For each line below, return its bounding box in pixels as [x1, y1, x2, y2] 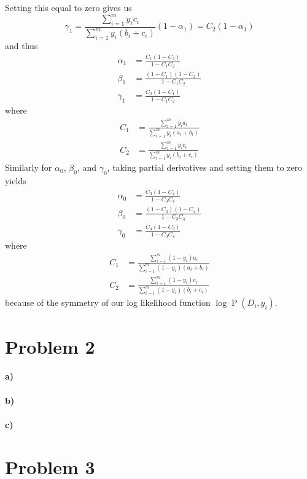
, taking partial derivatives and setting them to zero [107, 161, 303, 174]
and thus [5, 39, 38, 52]
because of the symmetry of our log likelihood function [5, 296, 211, 309]
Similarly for [5, 161, 52, 174]
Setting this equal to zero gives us [5, 1, 132, 14]
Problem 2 [5, 333, 95, 359]
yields [5, 174, 26, 187]
